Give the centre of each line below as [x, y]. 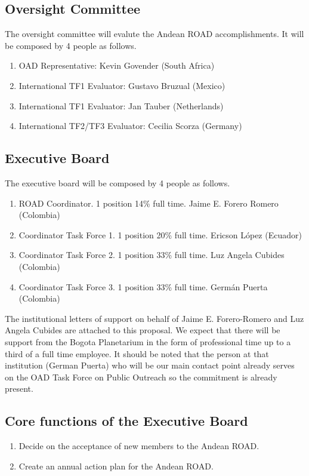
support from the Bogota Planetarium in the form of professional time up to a [148, 341]
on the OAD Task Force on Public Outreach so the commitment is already [141, 377]
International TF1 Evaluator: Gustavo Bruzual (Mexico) [122, 85]
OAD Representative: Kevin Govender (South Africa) [117, 65]
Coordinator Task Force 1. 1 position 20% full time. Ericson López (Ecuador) [160, 234]
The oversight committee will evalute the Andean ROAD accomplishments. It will [154, 34]
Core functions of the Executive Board [126, 421]
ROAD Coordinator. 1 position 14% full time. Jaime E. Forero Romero [149, 203]
